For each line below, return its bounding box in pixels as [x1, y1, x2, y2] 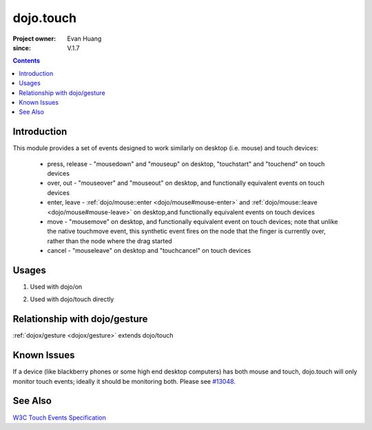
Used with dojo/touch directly [30, 295, 114, 303]
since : [12, 43, 31, 52]
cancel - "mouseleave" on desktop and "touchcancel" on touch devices [47, 247, 251, 255]
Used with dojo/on [30, 283, 83, 291]
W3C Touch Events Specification [12, 413, 106, 422]
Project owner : [12, 34, 56, 43]
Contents [12, 57, 41, 65]
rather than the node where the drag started [47, 236, 172, 245]
